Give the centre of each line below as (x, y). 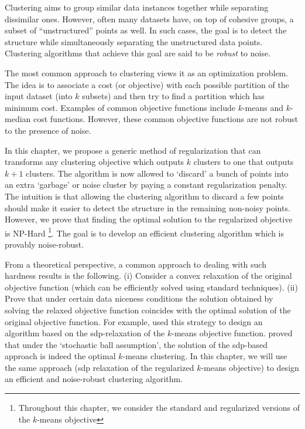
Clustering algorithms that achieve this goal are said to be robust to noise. (138, 53)
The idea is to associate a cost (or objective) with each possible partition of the (147, 84)
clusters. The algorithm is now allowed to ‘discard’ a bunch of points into (157, 173)
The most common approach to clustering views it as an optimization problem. (147, 72)
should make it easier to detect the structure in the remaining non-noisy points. (148, 207)
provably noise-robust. (44, 244)
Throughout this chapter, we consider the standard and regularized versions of (159, 408)
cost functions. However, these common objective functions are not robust (165, 119)
